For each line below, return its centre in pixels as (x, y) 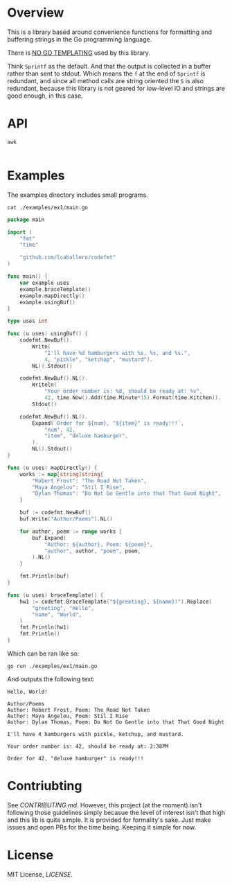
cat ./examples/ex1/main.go (48, 207)
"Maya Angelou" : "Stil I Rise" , (79, 487)
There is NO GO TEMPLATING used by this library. (79, 53)
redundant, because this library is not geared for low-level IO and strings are (116, 88)
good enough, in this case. (45, 96)
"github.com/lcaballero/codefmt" (68, 258)
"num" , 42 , (60, 430)
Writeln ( (45, 385)
